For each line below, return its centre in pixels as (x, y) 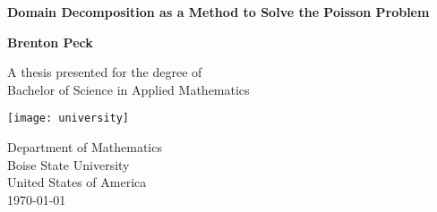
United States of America (77, 182)
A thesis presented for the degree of (105, 72)
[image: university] (69, 119)
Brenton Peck (50, 42)
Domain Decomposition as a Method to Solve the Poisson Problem (218, 12)
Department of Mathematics (85, 147)
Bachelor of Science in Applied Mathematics (129, 89)
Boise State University (69, 164)
